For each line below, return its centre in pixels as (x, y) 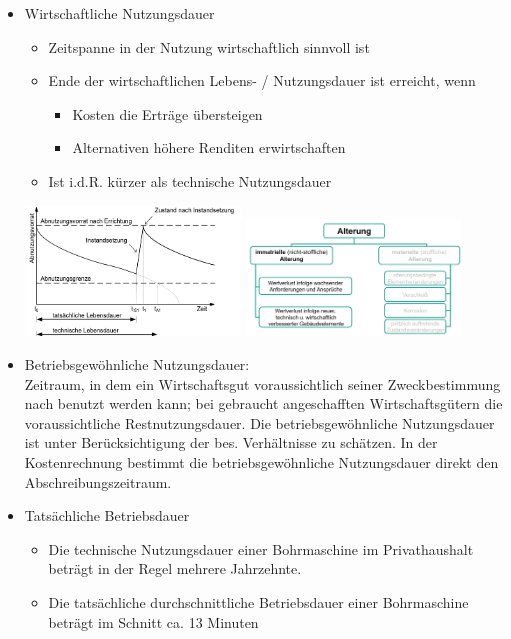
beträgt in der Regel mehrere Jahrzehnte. (175, 568)
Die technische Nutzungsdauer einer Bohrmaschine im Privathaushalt (261, 548)
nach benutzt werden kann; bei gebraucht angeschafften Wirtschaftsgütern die (263, 403)
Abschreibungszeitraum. (98, 481)
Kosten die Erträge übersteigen (167, 113)
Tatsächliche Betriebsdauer (107, 515)
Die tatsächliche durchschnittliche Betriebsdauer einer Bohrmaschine (258, 601)
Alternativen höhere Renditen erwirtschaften (209, 147)
